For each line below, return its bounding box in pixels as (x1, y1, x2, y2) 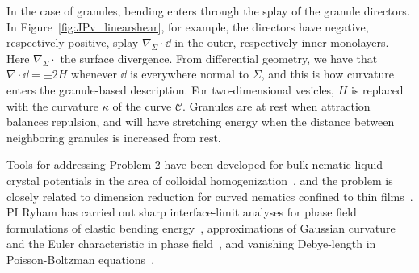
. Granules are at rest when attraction (182, 97, 371, 114)
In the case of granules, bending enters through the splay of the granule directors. (6, 2, 410, 19)
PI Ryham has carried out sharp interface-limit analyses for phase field (6, 204, 357, 220)
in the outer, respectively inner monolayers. (174, 34, 389, 51)
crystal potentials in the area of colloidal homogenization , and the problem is (6, 171, 393, 188)
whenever (71, 65, 117, 82)
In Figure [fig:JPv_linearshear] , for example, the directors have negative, (6, 18, 369, 35)
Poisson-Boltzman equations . (6, 250, 155, 267)
